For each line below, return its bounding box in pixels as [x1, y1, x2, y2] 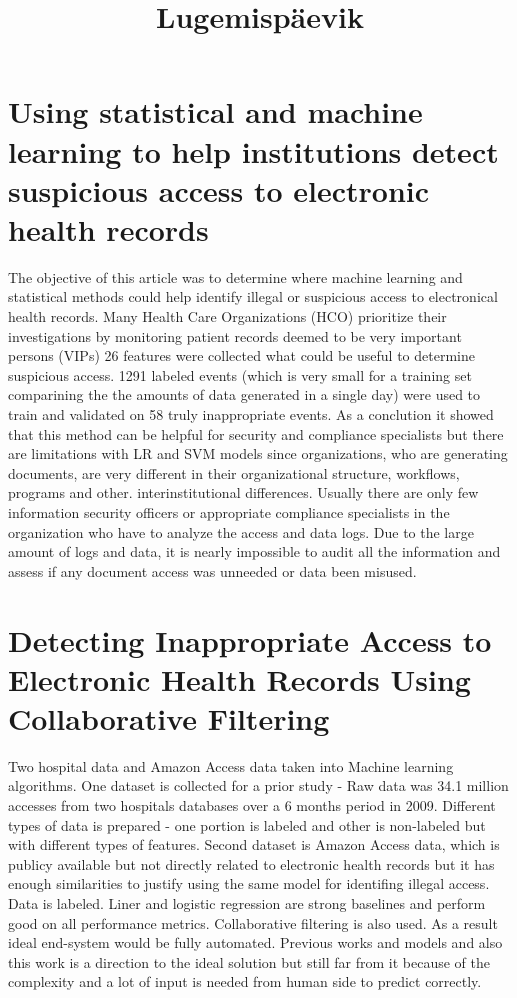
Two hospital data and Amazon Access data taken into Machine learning [8, 755, 454, 776]
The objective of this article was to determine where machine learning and [8, 266, 463, 287]
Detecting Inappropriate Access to [8, 619, 492, 660]
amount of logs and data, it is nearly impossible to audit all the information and [8, 541, 501, 562]
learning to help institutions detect [8, 130, 499, 171]
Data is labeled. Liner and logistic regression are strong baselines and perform [8, 893, 486, 914]
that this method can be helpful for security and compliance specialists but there [8, 423, 504, 444]
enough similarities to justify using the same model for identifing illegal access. [8, 873, 490, 894]
